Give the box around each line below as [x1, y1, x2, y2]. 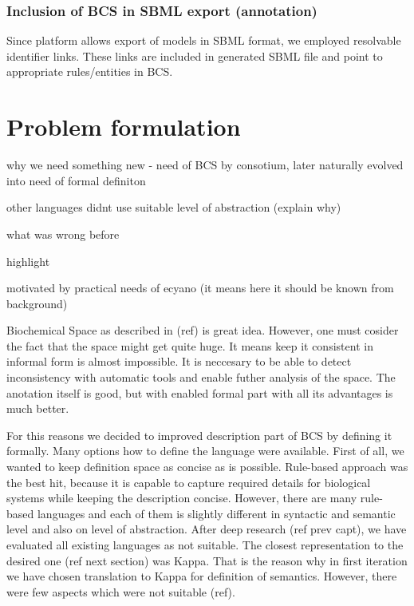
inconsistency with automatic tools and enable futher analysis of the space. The [6, 369, 396, 386]
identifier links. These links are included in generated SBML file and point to [6, 47, 383, 64]
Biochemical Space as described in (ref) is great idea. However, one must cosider [6, 322, 399, 339]
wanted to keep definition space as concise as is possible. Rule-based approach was [6, 458, 408, 475]
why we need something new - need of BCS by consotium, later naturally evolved [6, 156, 404, 173]
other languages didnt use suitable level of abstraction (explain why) [6, 199, 341, 216]
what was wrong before [6, 225, 120, 242]
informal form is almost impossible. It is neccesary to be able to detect [6, 353, 352, 370]
